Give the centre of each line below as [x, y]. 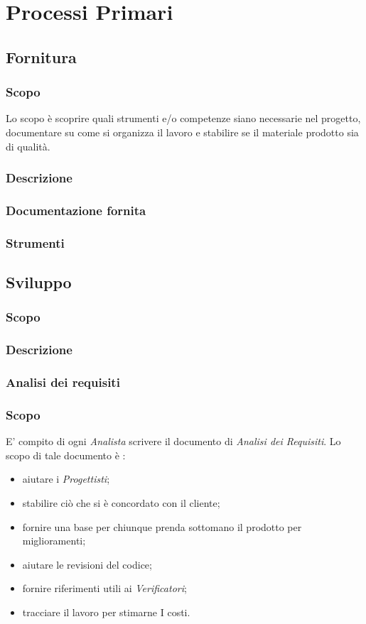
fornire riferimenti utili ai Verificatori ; [104, 588]
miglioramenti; [54, 541]
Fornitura [41, 56]
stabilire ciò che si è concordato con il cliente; [121, 503]
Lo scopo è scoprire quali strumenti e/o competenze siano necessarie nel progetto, [183, 118]
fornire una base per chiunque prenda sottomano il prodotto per [162, 526]
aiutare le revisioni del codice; [87, 564]
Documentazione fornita [76, 210]
